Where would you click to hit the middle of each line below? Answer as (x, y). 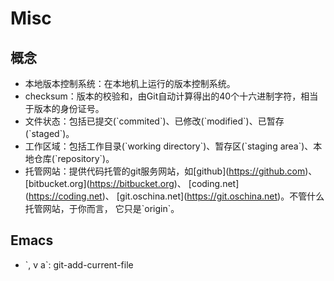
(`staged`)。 (49, 133)
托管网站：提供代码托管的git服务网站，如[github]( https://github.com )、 (171, 171)
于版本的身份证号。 (64, 108)
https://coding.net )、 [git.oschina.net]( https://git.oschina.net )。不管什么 (176, 196)
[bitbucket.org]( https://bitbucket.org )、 (105, 183)
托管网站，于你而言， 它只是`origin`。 (102, 208)
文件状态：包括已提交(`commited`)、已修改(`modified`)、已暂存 (154, 121)
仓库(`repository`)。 (74, 158)
